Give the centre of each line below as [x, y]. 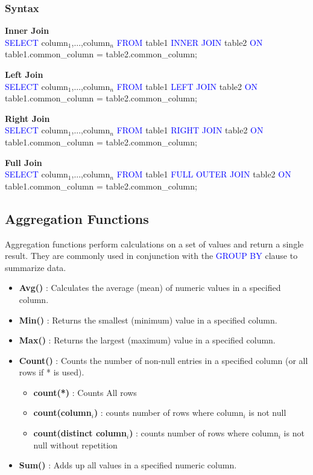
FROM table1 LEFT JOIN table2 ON [187, 86]
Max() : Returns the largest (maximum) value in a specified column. [147, 340]
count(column [62, 413]
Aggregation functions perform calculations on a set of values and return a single [154, 244]
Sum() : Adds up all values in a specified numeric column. [128, 465]
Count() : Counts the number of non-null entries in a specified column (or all [163, 360]
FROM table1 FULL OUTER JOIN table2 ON [204, 174]
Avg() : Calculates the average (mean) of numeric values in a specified [150, 288]
